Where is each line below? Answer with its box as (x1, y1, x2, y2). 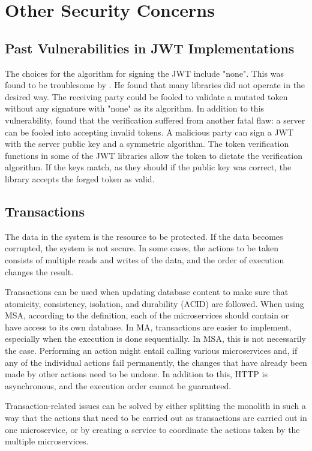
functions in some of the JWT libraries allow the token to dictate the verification (5, 149, 302, 161)
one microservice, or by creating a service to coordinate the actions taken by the (5, 423, 300, 435)
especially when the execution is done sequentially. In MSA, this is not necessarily (5, 332, 306, 345)
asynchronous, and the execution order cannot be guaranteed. (5, 379, 232, 392)
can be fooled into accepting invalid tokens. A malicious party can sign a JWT (5, 125, 294, 138)
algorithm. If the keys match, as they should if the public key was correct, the (5, 161, 292, 173)
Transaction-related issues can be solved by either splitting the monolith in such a (5, 399, 306, 412)
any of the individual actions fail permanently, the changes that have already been (5, 356, 307, 368)
